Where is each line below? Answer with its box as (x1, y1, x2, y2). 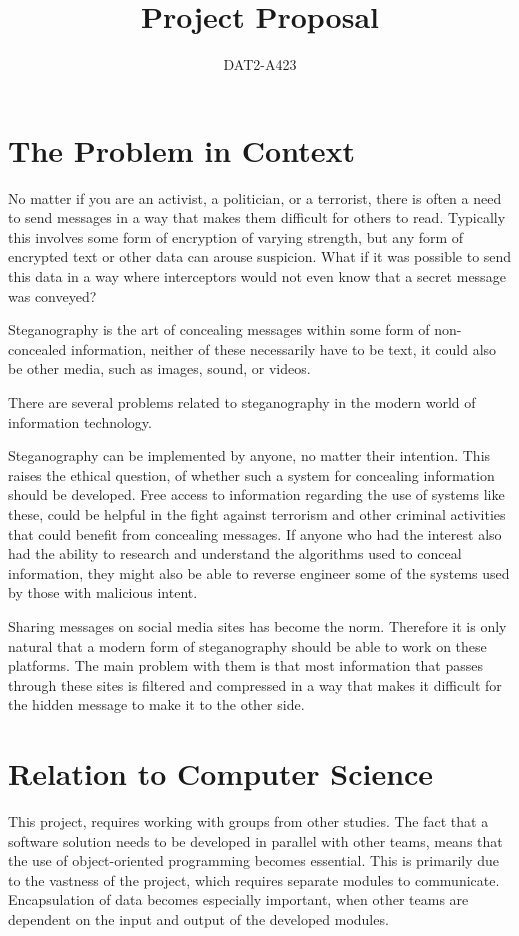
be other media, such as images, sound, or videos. (8, 358, 311, 379)
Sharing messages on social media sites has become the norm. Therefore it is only (8, 615, 507, 636)
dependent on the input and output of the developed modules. (8, 909, 389, 929)
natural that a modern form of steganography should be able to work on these (8, 635, 487, 656)
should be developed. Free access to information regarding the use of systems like (8, 484, 505, 505)
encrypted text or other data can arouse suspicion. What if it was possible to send (8, 246, 512, 267)
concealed (8, 338, 67, 359)
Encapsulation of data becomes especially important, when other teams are (8, 889, 469, 910)
